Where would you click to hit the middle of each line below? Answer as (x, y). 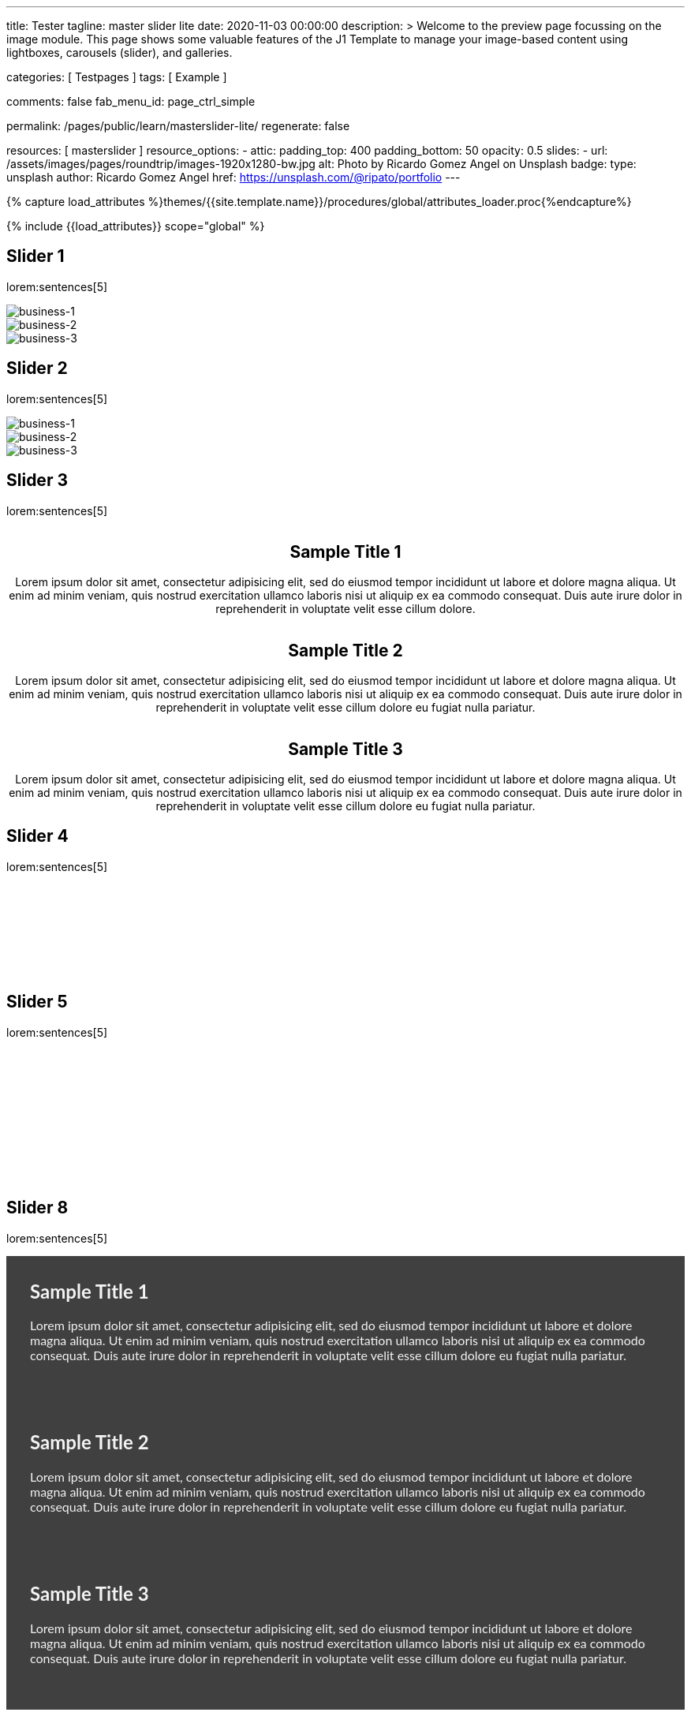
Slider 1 (35, 256)
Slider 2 (37, 368)
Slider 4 (37, 836)
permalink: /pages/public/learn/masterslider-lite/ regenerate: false (178, 126)
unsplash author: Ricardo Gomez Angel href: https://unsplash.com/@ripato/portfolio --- (233, 177)
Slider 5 (37, 1002)
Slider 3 (37, 480)
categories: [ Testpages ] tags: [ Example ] (117, 77)
